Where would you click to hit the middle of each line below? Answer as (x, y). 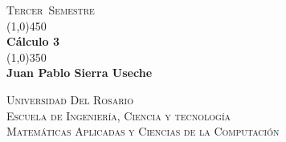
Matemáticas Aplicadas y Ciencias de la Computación (143, 131)
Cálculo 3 (33, 41)
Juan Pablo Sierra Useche (80, 73)
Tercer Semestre (51, 10)
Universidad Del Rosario (70, 99)
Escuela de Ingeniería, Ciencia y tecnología (119, 115)
